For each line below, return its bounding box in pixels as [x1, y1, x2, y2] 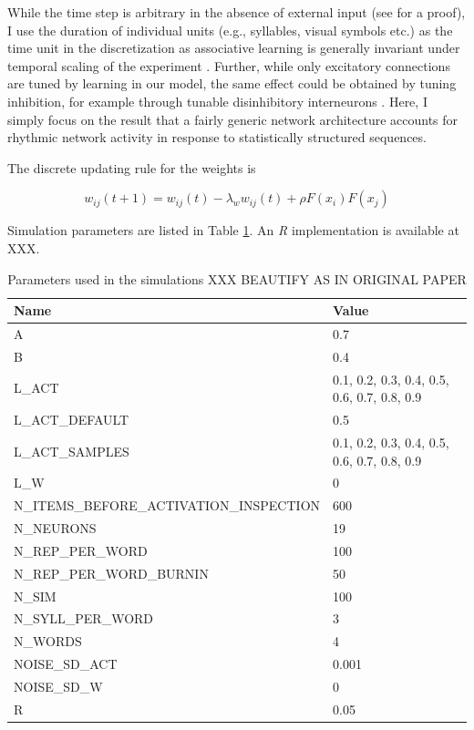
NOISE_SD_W [14, 676, 103, 695]
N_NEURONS [14, 519, 97, 538]
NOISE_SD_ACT [14, 654, 118, 673]
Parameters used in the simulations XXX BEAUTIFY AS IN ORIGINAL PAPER [7, 269, 467, 288]
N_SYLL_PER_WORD [14, 609, 154, 628]
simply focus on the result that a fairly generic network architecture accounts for [7, 109, 459, 129]
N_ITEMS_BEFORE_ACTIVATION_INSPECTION [14, 496, 321, 515]
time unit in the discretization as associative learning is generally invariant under [7, 38, 460, 57]
